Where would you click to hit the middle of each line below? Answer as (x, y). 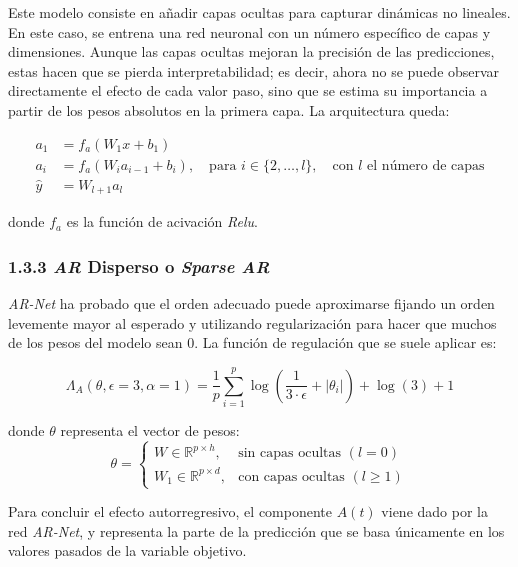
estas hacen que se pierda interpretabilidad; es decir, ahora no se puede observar (254, 70)
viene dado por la (434, 511)
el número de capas (426, 165)
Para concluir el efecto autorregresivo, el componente (170, 511)
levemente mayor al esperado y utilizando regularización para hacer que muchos (252, 322)
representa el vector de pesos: (150, 430)
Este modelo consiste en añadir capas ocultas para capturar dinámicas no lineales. (259, 12)
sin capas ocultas (290, 453)
